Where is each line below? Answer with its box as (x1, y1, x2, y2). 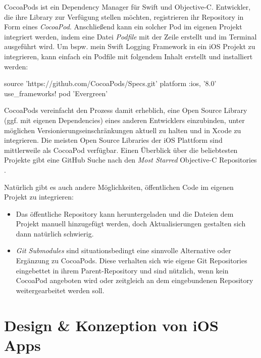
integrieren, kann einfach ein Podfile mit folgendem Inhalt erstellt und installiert (4, 51, 253, 61)
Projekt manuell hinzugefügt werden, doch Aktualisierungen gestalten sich (16, 218, 246, 229)
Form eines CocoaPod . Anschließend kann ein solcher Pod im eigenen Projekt (4, 21, 242, 32)
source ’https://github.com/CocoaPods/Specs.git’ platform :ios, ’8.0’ (4, 78, 217, 89)
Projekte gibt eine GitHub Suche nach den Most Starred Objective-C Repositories (4, 154, 257, 165)
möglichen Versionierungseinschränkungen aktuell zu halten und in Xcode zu (4, 125, 241, 135)
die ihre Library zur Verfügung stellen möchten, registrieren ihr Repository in (4, 11, 244, 22)
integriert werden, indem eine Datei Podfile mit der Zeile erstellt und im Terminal (4, 31, 257, 42)
